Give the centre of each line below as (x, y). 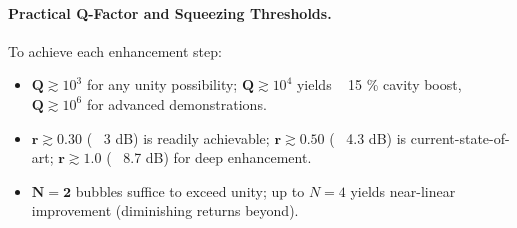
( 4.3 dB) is (368, 137)
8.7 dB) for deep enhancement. (217, 157)
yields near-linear (403, 190)
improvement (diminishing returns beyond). (165, 210)
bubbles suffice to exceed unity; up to (190, 190)
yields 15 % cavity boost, (379, 84)
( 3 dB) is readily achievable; (178, 137)
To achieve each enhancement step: (115, 50)
